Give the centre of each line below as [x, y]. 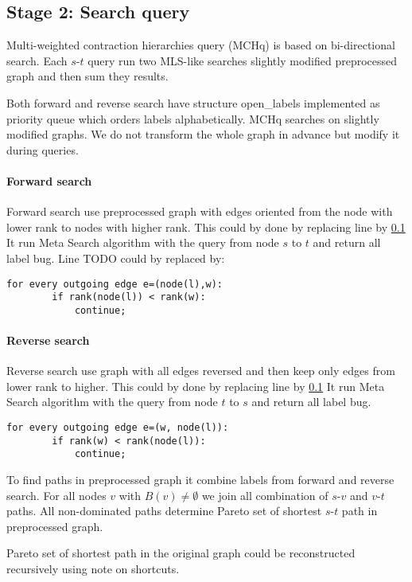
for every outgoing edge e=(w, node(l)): [118, 428]
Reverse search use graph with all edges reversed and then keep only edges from [201, 371]
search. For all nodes [56, 495]
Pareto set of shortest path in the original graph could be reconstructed [181, 553]
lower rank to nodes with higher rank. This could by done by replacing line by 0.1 [206, 227]
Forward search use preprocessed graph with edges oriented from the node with [200, 211]
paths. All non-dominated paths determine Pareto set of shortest [164, 511]
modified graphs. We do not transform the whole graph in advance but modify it [203, 134]
